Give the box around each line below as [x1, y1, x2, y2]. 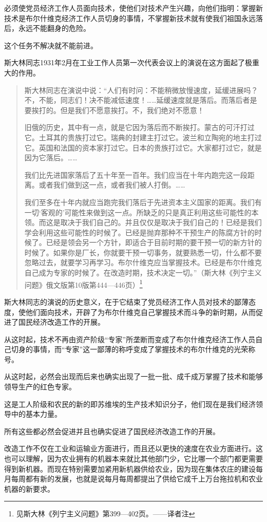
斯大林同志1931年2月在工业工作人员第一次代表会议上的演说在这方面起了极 [4, 57, 252, 68]
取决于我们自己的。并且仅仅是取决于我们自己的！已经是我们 [60, 217, 262, 228]
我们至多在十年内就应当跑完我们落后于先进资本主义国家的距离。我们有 [24, 196, 262, 207]
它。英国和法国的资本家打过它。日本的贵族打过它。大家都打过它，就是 [24, 142, 262, 153]
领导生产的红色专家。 [4, 381, 76, 392]
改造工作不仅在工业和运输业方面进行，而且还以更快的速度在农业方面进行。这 [4, 443, 263, 454]
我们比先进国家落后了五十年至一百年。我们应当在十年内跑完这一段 [24, 169, 247, 180]
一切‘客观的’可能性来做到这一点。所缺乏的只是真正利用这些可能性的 [24, 207, 252, 217]
